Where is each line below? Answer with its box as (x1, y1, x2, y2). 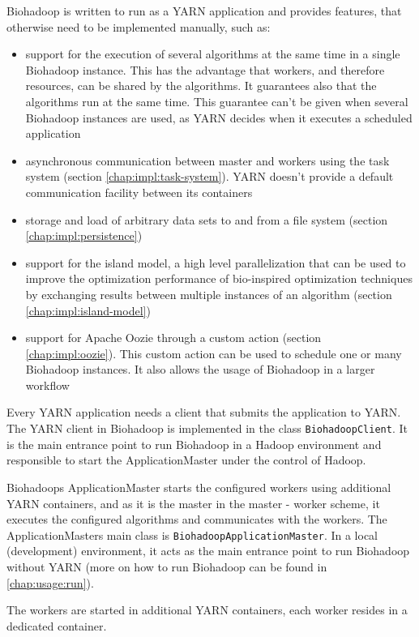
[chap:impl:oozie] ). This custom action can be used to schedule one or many (25, 344, 402, 361)
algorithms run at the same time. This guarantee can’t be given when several (25, 92, 408, 109)
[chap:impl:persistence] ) (25, 227, 143, 244)
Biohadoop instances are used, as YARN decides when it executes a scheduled (25, 109, 413, 126)
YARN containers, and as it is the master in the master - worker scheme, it (6, 494, 380, 511)
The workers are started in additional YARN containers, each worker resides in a (6, 601, 408, 618)
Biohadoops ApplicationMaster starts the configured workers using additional (6, 478, 391, 495)
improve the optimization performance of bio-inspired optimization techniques (25, 270, 413, 287)
